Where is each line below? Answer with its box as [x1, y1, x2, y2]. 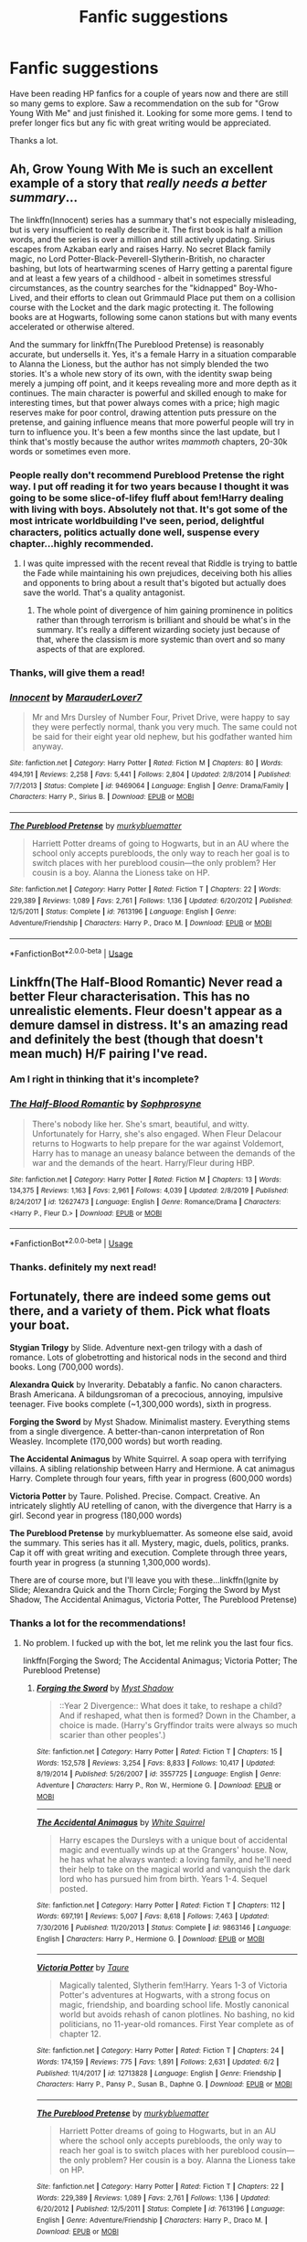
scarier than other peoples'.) [58, 1730, 166, 1741]
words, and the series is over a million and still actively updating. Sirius [9, 233, 276, 244]
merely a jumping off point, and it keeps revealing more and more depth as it [9, 378, 297, 389]
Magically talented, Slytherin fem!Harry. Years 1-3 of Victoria [58, 1980, 288, 1991]
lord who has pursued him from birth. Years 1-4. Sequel [58, 1873, 268, 1884]
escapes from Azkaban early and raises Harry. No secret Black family [9, 243, 271, 254]
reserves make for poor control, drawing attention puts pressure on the [9, 407, 277, 418]
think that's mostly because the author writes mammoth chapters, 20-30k [9, 436, 288, 447]
